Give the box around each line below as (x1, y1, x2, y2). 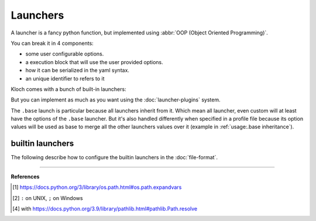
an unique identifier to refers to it (25, 75, 105, 82)
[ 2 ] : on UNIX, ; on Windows (12, 194, 83, 201)
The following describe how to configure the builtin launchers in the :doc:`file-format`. (11, 154, 218, 161)
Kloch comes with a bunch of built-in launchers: (11, 85, 126, 93)
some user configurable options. (25, 50, 104, 58)
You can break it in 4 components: (11, 40, 94, 47)
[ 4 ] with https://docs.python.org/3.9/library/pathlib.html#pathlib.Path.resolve (12, 205, 198, 212)
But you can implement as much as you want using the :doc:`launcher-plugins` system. (11, 96, 221, 103)
